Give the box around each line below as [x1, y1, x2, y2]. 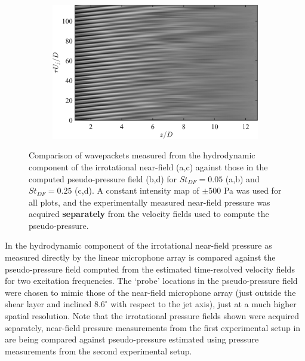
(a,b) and [225, 172, 260, 185]
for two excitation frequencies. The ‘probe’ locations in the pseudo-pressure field [5, 274, 298, 287]
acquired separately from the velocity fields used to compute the [29, 207, 269, 220]
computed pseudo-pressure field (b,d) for [29, 172, 177, 185]
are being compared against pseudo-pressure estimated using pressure [5, 333, 259, 345]
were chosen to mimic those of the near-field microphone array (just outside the [5, 286, 296, 298]
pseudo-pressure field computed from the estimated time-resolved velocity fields [5, 262, 295, 275]
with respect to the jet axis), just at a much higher [110, 298, 297, 310]
